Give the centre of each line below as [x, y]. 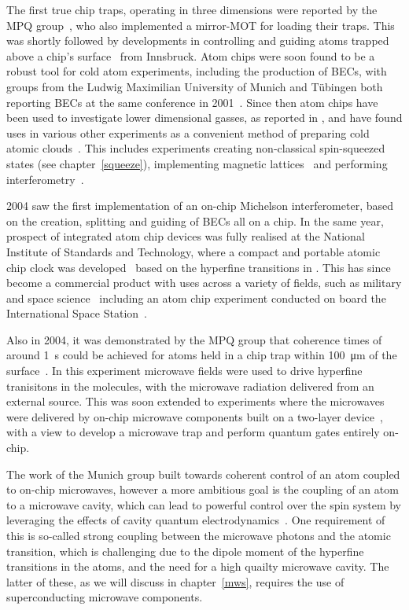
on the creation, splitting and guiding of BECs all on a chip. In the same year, [195, 220]
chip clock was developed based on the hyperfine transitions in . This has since [199, 267]
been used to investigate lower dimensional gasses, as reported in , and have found [204, 118]
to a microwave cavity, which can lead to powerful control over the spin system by [204, 504]
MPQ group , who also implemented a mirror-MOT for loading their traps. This [201, 25]
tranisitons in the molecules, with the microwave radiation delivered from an [190, 386]
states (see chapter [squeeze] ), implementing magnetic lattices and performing [197, 163]
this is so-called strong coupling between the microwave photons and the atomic [199, 535]
